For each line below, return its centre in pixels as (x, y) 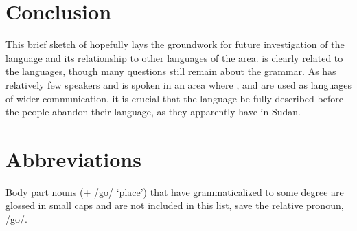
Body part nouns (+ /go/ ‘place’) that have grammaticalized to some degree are (175, 191)
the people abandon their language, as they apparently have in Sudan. (153, 112)
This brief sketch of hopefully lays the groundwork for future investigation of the (175, 44)
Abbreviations (73, 158)
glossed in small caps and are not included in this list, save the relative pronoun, (175, 205)
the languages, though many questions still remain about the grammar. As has (171, 71)
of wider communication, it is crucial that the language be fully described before (174, 98)
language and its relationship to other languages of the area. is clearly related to (174, 57)
